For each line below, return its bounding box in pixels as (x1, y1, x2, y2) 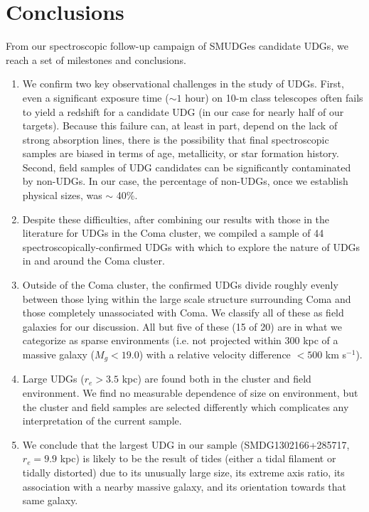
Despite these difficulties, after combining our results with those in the (22, 211, 330, 226)
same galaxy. (22, 493, 78, 508)
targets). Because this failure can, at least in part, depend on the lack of (22, 118, 338, 133)
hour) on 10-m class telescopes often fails (185, 90, 363, 105)
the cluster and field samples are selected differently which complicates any (22, 399, 349, 414)
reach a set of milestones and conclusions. (6, 52, 186, 67)
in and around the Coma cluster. (22, 253, 165, 268)
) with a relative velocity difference (139, 347, 291, 361)
